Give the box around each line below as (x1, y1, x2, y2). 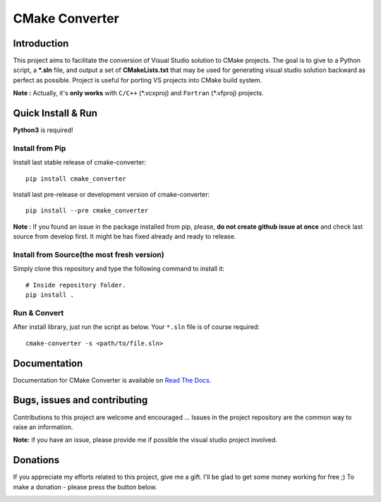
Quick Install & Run (13, 107, 98, 119)
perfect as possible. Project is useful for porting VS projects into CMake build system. (13, 76, 262, 84)
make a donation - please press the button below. (13, 482, 157, 491)
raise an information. (13, 422, 73, 431)
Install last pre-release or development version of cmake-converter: (13, 191, 210, 199)
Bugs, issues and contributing (13, 394, 148, 406)
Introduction (13, 37, 69, 49)
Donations (13, 454, 60, 466)
